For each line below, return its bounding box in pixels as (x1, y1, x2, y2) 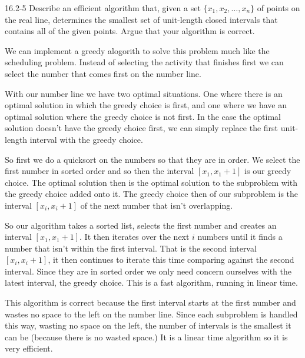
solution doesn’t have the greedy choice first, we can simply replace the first (5, 122, 279, 134)
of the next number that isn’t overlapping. (80, 199, 233, 211)
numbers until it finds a (197, 230, 283, 243)
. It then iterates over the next (79, 230, 190, 243)
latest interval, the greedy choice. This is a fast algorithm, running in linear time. (5, 276, 298, 289)
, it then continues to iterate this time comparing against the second (48, 253, 294, 266)
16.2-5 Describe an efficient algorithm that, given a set (5, 2, 201, 14)
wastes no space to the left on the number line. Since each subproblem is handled (5, 307, 298, 320)
